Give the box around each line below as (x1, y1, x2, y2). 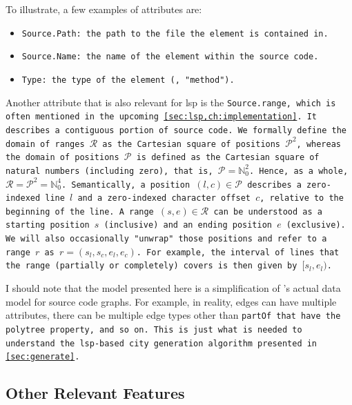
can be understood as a (213, 206, 322, 217)
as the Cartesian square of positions (102, 139, 281, 149)
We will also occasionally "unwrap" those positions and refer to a (6, 234, 327, 244)
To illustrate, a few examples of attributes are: (6, 2, 202, 16)
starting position (6, 220, 90, 230)
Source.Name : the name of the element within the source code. (21, 52, 319, 62)
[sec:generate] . (6, 352, 80, 362)
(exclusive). (286, 220, 346, 230)
